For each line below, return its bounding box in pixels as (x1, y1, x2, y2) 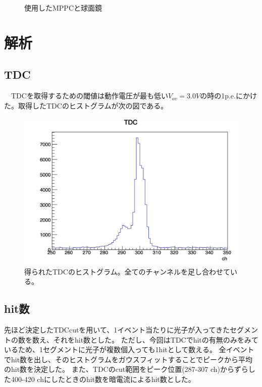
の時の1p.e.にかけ (200, 90, 257, 101)
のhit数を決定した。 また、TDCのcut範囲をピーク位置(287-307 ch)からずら (4, 364, 248, 374)
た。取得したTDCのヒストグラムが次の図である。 (4, 100, 168, 110)
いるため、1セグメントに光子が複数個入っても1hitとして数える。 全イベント (4, 344, 254, 355)
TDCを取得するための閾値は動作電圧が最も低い (11, 90, 168, 101)
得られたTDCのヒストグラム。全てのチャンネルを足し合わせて (24, 266, 231, 277)
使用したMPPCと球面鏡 (24, 3, 102, 13)
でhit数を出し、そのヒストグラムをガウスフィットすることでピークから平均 (4, 354, 252, 364)
